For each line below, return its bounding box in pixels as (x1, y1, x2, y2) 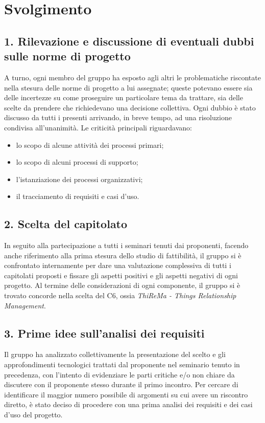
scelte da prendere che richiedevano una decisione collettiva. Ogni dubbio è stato (4, 102, 256, 113)
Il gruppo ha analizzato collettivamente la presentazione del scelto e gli (4, 349, 226, 360)
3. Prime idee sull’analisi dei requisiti (4, 325, 205, 341)
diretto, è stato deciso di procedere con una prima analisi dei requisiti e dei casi (4, 399, 253, 410)
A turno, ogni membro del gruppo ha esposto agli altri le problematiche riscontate (4, 72, 261, 82)
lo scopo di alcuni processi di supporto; (16, 157, 138, 167)
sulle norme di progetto (4, 48, 131, 64)
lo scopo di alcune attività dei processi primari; (16, 139, 164, 150)
